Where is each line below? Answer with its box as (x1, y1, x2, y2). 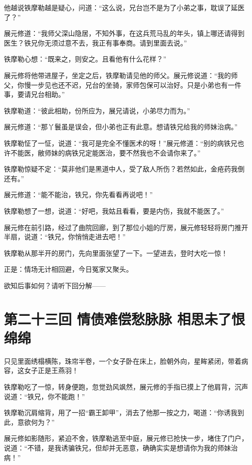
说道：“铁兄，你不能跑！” (4, 391, 85, 401)
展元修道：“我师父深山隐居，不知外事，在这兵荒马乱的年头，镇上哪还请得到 (4, 28, 245, 38)
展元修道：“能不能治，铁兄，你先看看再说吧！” (4, 189, 153, 200)
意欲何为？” (17, 417, 55, 427)
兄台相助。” (31, 89, 65, 99)
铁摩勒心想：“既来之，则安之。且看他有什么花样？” (4, 54, 167, 64)
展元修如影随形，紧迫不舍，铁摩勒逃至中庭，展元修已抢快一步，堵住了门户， (4, 433, 248, 443)
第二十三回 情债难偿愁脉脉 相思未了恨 (4, 309, 245, 328)
